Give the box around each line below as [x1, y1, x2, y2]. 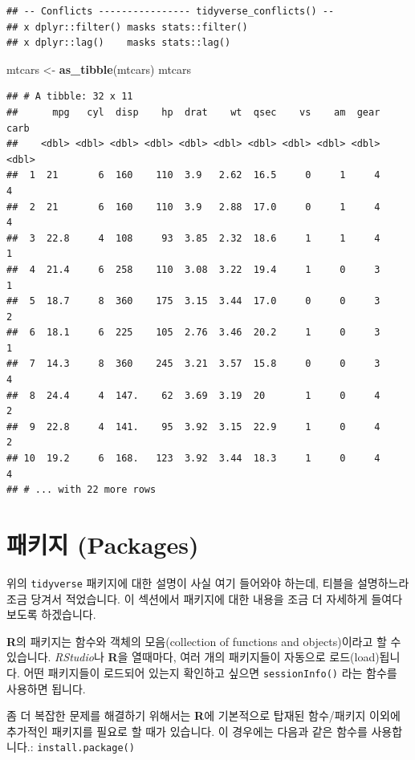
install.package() [37, 742, 135, 754]
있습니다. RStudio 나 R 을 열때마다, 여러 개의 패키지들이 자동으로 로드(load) [6, 648, 380, 665]
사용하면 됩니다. [6, 680, 86, 697]
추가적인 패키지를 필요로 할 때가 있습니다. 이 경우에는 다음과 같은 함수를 [6, 722, 368, 739]
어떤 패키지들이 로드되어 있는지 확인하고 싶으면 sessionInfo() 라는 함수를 [23, 664, 397, 681]
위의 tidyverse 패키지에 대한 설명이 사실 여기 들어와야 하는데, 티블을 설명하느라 [6, 574, 409, 591]
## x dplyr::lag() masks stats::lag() [6, 37, 231, 49]
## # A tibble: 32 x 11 [6, 91, 133, 103]
